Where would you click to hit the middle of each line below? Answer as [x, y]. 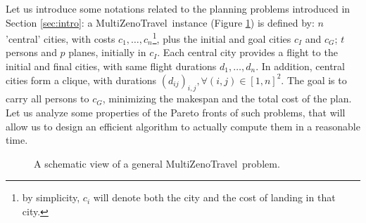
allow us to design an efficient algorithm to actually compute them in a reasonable [183, 126]
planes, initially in [107, 52]
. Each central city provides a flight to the [247, 52]
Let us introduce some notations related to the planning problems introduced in [178, 8]
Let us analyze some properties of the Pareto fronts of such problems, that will [176, 113]
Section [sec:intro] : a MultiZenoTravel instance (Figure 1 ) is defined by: [160, 22]
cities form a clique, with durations [81, 80]
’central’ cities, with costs [61, 38]
